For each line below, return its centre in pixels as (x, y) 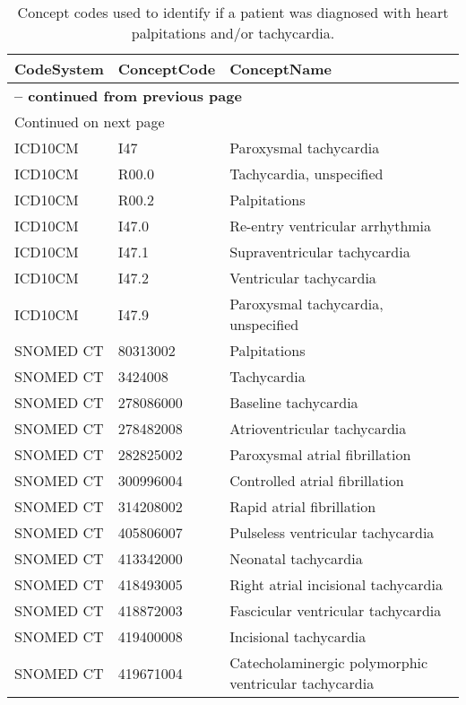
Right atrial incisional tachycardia (336, 584)
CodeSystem (59, 69)
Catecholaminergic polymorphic (329, 662)
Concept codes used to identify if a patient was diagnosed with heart (233, 12)
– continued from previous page (128, 96)
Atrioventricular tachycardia (318, 428)
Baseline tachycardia (294, 402)
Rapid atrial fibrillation (303, 506)
